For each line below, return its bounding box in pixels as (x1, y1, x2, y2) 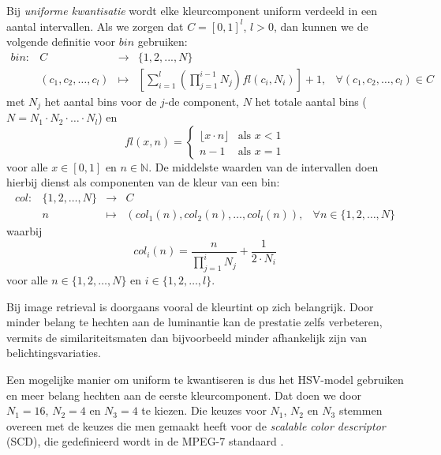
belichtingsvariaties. (6, 344, 101, 361)
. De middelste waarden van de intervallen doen (148, 158, 379, 175)
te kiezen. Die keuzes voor (141, 402, 267, 419)
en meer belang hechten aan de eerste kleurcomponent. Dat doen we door (6, 386, 361, 403)
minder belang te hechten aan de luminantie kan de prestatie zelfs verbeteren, (6, 314, 383, 330)
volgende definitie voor (6, 33, 116, 50)
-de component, (164, 92, 239, 109)
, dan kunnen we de (273, 17, 368, 34)
